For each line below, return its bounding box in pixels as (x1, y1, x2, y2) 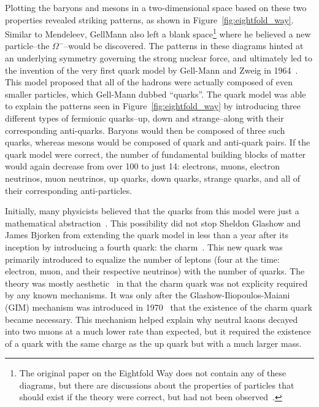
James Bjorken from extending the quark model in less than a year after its (5, 228, 289, 241)
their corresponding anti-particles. (5, 184, 133, 196)
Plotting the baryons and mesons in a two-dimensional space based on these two (5, 1, 307, 14)
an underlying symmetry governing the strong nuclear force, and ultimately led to (5, 52, 312, 64)
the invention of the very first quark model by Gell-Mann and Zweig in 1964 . (5, 63, 298, 76)
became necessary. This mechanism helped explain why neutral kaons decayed (5, 312, 298, 325)
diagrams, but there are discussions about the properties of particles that (19, 378, 294, 391)
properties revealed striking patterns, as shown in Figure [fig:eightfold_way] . (5, 13, 294, 26)
